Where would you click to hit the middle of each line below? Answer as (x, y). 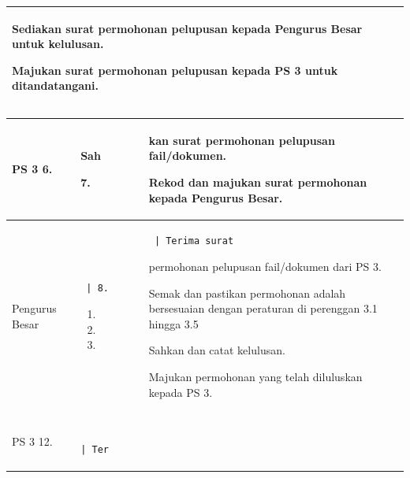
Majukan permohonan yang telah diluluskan (255, 377)
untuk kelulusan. (58, 44)
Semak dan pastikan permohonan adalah (247, 293)
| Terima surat (194, 241)
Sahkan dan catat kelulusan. (217, 350)
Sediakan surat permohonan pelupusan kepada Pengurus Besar (187, 28)
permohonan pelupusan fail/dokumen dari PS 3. (265, 267)
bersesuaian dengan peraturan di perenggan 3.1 (263, 308)
